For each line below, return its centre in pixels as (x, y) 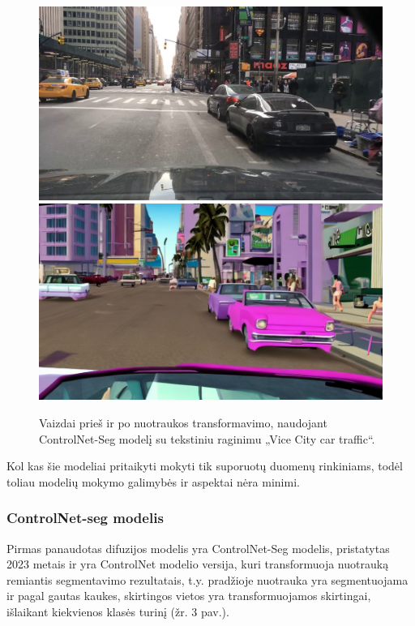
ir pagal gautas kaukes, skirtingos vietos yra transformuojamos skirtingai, (189, 596)
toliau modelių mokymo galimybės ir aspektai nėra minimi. (153, 481)
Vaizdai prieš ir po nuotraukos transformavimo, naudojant (183, 422)
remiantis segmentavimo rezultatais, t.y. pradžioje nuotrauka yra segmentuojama (207, 579)
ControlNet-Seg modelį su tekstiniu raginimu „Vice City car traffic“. (207, 438)
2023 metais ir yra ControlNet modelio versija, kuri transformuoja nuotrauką (198, 564)
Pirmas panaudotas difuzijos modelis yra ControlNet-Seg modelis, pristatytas (198, 548)
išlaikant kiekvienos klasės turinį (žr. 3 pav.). (118, 611)
